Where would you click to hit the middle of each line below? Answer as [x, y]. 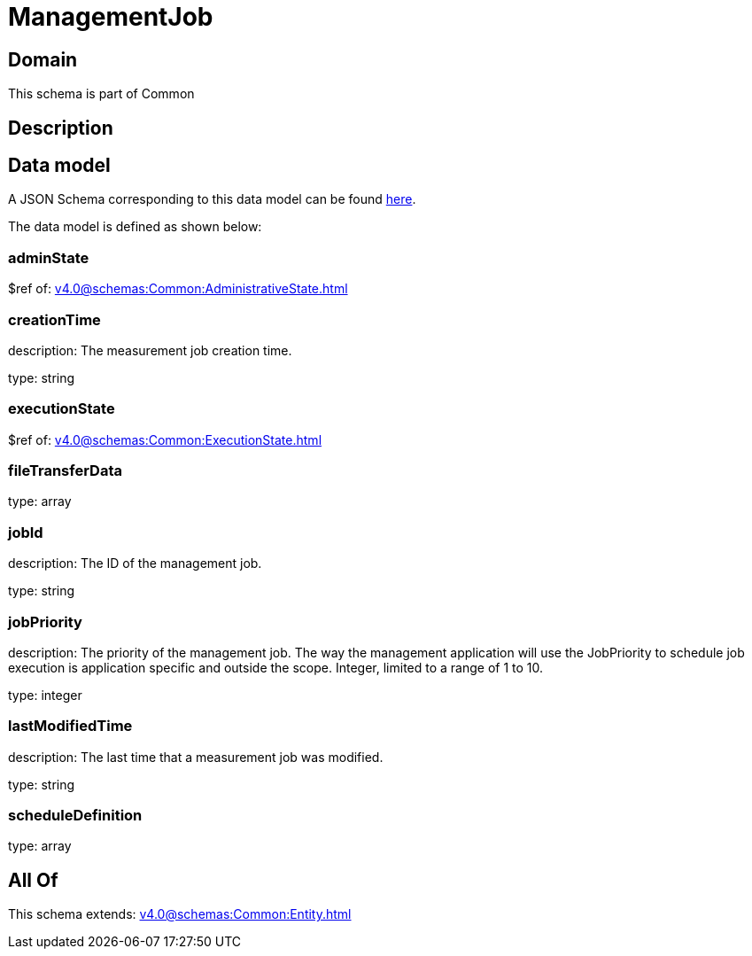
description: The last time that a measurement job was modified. [196, 757]
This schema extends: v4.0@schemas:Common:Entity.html [180, 914]
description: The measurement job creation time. [150, 350]
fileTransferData [65, 471]
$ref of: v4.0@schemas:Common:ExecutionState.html [165, 439]
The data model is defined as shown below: [135, 227]
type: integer [45, 695]
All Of [33, 880]
